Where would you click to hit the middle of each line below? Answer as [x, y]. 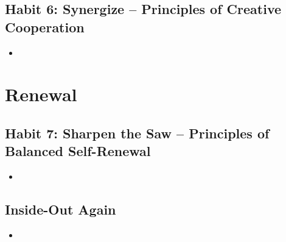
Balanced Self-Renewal [78, 151]
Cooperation [45, 27]
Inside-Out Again [61, 209]
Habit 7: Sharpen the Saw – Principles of [137, 133]
